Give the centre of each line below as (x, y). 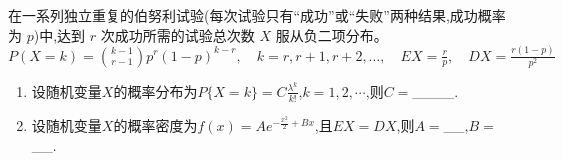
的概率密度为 (155, 125)
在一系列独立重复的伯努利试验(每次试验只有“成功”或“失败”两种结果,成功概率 (257, 15)
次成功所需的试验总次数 (177, 34)
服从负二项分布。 (331, 34)
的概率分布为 (155, 90)
